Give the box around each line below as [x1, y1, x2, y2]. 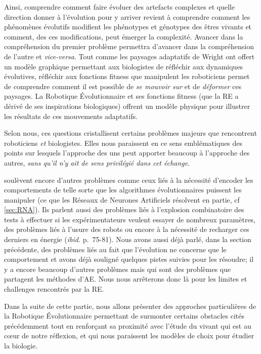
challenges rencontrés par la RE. [4, 284, 104, 294]
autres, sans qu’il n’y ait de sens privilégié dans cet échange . [4, 157, 190, 168]
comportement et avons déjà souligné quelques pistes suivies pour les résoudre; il [4, 254, 254, 264]
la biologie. [4, 340, 38, 350]
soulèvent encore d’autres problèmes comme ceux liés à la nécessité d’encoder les [4, 174, 253, 185]
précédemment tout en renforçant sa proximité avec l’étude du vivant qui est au [4, 320, 251, 331]
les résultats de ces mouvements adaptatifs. [4, 110, 138, 121]
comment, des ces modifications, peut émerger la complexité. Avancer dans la [4, 31, 243, 42]
